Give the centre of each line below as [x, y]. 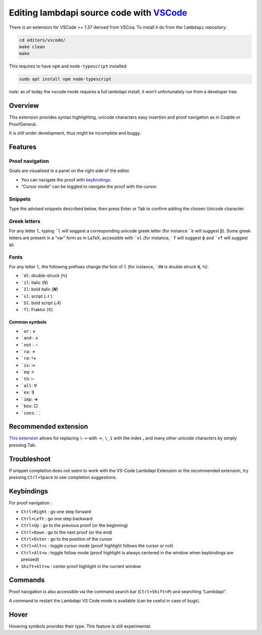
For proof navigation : [31, 503]
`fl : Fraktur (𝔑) [37, 310]
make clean [32, 47]
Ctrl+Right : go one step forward [56, 512]
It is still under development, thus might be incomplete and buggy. [75, 133]
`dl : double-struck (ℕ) [44, 276]
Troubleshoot [30, 459]
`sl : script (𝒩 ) [37, 296]
